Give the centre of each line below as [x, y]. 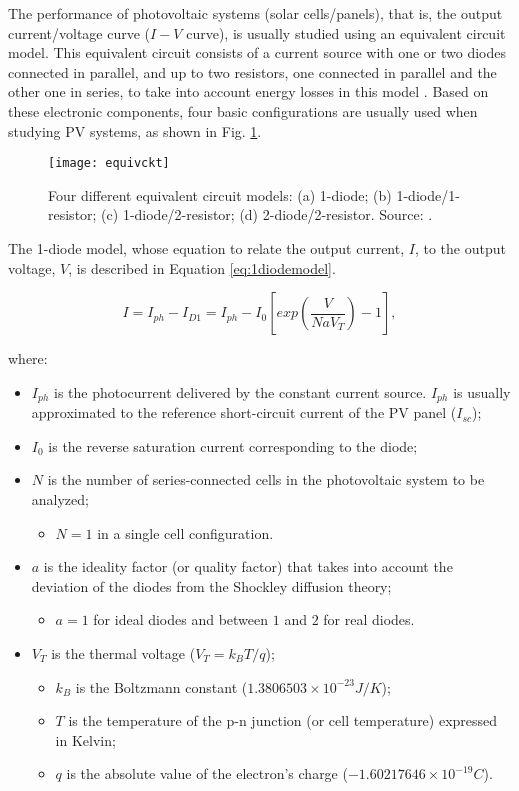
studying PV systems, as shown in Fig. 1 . [135, 130]
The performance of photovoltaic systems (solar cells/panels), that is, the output [255, 13]
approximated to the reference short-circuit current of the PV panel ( [244, 412]
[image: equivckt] [109, 163]
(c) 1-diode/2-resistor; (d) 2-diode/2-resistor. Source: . [267, 214]
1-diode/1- [428, 194]
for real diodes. [369, 619]
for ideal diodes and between [181, 619]
